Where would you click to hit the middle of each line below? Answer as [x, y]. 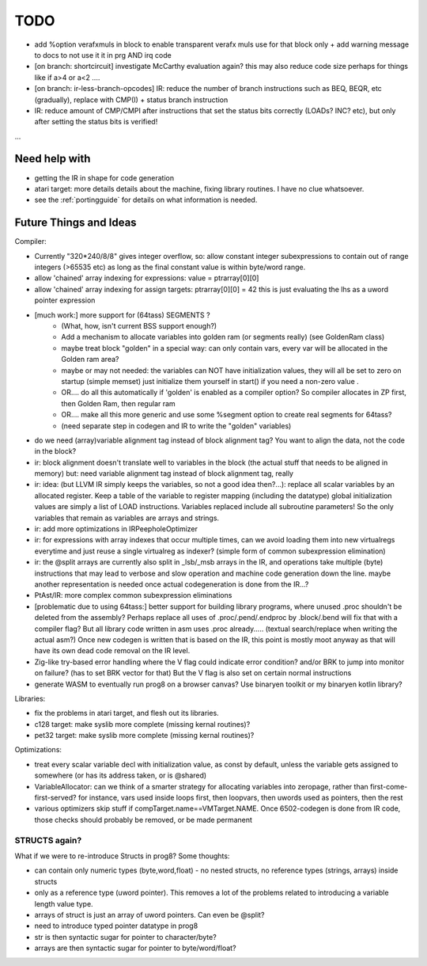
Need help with [53, 159]
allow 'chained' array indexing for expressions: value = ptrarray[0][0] [147, 278]
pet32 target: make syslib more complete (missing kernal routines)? [144, 736]
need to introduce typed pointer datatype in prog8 [116, 926]
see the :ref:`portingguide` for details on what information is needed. [146, 200]
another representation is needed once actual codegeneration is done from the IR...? [172, 584]
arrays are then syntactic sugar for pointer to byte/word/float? [135, 948]
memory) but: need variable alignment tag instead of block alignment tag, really [164, 473]
